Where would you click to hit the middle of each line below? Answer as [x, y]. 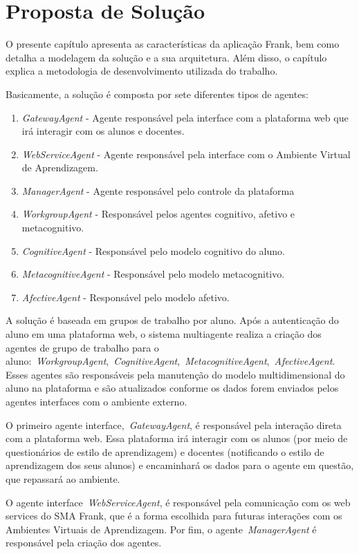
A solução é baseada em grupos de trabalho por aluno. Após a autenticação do [172, 320]
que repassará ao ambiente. [63, 478]
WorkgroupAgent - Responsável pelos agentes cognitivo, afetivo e [158, 214]
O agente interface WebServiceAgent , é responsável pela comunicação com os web [178, 502]
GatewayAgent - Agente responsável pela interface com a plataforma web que [185, 117]
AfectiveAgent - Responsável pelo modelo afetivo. [126, 297]
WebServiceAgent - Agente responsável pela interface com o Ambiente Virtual [186, 154]
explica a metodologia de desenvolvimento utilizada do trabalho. [142, 71]
